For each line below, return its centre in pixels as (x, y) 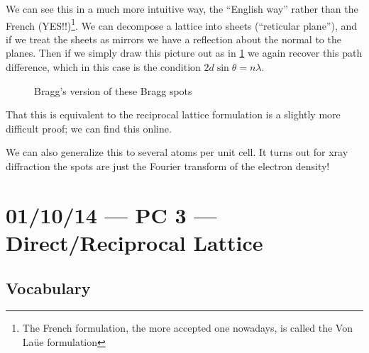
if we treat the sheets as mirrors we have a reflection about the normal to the (174, 39)
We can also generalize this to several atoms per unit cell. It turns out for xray (177, 152)
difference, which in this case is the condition (103, 67)
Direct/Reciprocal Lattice (134, 242)
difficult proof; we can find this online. (89, 128)
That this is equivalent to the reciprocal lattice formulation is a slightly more (173, 114)
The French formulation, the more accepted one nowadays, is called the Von (187, 328)
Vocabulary (48, 287)
